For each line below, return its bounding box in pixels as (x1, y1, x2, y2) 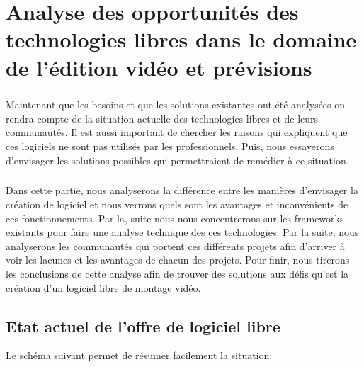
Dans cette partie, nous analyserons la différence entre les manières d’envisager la (6, 183, 358, 198)
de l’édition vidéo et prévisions (6, 52, 312, 81)
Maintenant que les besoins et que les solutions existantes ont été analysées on (6, 97, 346, 112)
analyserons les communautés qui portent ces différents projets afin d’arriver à (6, 238, 345, 253)
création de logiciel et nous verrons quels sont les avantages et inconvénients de (6, 197, 348, 212)
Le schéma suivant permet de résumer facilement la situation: (6, 348, 273, 363)
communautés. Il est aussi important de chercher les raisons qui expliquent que (6, 125, 348, 140)
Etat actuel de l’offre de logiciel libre (6, 315, 280, 337)
